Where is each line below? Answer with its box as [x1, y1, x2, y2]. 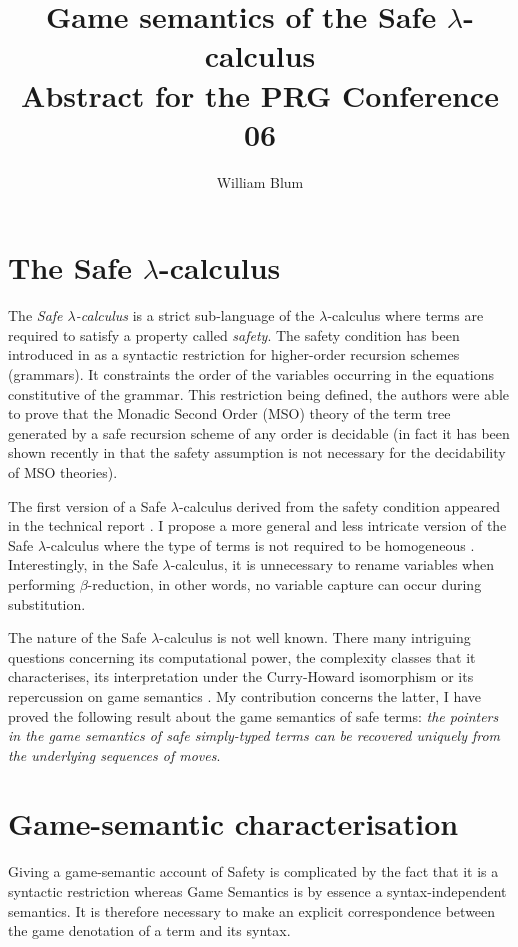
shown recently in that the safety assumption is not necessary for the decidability [8, 442, 506, 463]
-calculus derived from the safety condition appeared [178, 495, 501, 516]
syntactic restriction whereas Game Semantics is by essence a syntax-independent [8, 881, 507, 901]
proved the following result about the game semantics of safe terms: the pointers [8, 705, 499, 726]
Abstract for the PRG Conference [21, 74, 499, 115]
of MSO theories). [8, 461, 118, 482]
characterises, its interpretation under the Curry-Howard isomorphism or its [8, 666, 474, 687]
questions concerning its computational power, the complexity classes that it [8, 646, 476, 667]
